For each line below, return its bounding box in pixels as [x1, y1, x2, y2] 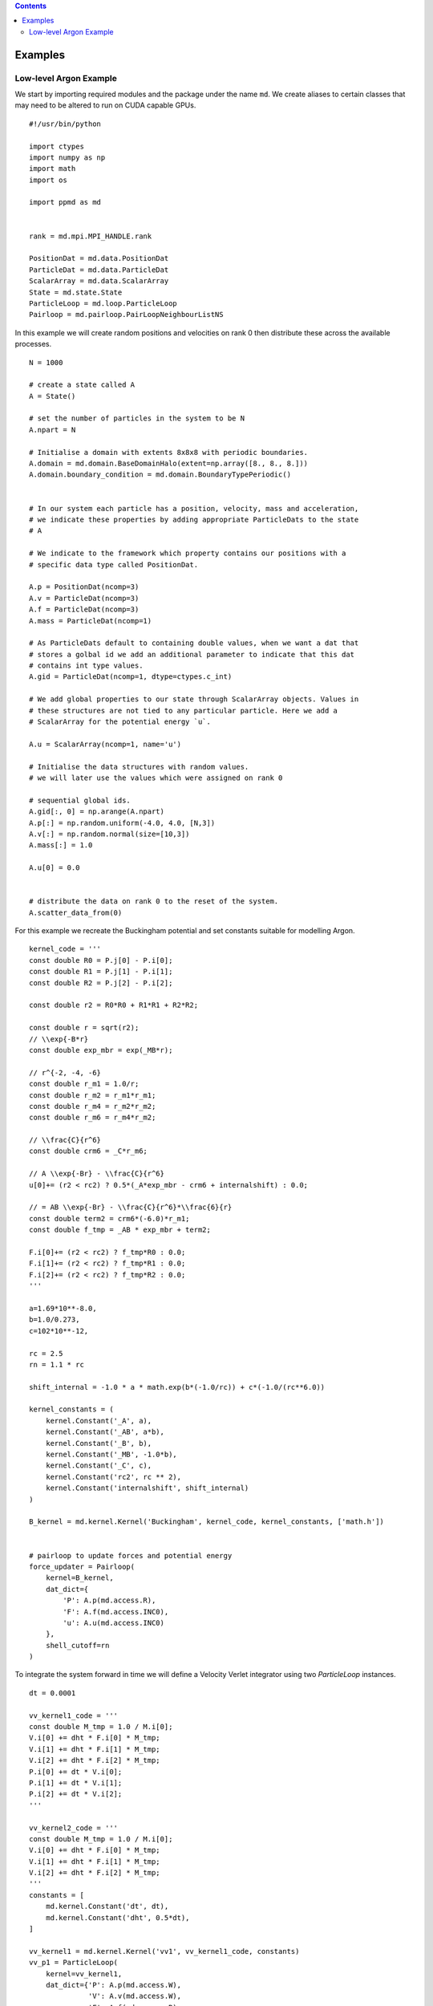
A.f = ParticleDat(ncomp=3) [29, 605, 140, 614]
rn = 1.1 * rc [29, 1360, 84, 1369]
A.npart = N [29, 425, 76, 434]
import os [29, 175, 67, 185]
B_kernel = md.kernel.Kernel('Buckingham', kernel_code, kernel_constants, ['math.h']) [29, 1517, 385, 1526]
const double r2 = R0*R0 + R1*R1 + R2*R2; [29, 1001, 199, 1010]
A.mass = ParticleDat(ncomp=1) [29, 616, 152, 625]
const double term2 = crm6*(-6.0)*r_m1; [29, 1214, 190, 1223]
